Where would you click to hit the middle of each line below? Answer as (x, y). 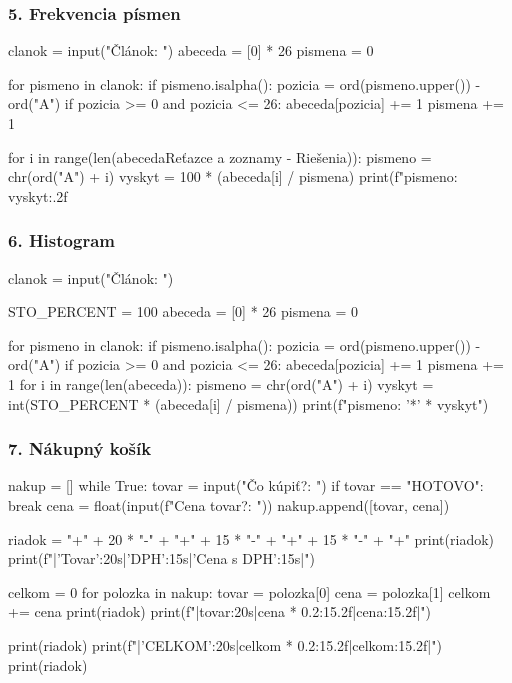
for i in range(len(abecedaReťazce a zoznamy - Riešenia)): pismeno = (220, 156)
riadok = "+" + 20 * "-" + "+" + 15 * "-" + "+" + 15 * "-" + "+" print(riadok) (251, 538)
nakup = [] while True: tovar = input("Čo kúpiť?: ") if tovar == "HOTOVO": (246, 485)
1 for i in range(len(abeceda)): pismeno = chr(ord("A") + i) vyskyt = (221, 383)
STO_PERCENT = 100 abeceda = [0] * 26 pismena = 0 (183, 311)
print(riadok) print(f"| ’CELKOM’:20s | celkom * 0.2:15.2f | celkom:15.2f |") (225, 644)
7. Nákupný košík (80, 448)
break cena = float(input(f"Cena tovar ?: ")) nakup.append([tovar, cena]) (229, 504)
